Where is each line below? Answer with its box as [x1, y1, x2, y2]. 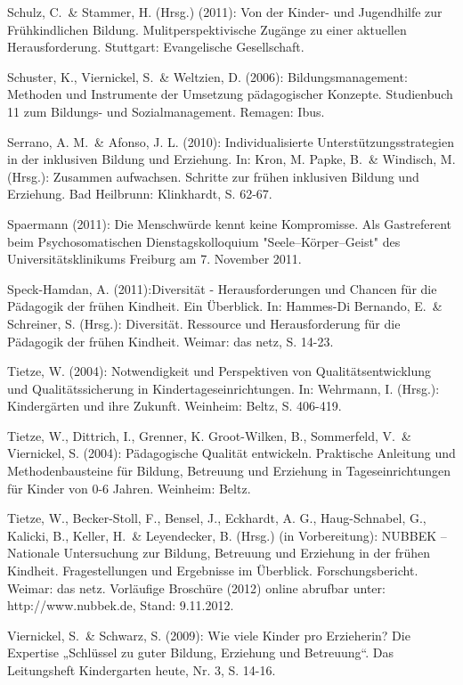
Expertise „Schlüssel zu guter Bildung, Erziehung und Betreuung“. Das [7, 643, 394, 662]
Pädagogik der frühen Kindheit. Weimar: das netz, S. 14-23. [7, 331, 334, 350]
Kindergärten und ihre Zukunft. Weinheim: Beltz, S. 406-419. [7, 396, 342, 415]
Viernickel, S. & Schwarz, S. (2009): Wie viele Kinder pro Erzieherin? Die [7, 625, 410, 644]
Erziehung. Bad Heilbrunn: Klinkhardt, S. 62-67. [7, 184, 272, 203]
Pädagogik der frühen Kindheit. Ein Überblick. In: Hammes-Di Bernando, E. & [7, 297, 443, 315]
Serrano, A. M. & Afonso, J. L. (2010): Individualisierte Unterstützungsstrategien [7, 132, 454, 151]
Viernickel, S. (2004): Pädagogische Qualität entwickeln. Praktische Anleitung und [7, 444, 456, 462]
